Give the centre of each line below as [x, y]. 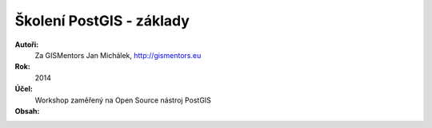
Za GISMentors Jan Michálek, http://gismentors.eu [118, 55]
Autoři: [27, 45]
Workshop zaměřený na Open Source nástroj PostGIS [123, 100]
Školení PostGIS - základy [102, 21]
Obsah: [27, 111]
